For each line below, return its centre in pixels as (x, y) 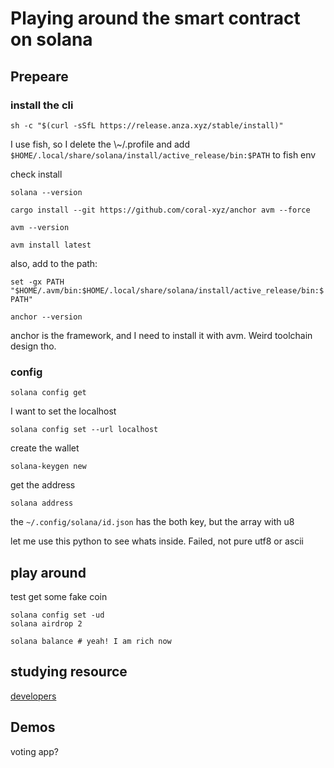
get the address (43, 485)
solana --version (46, 192)
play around (48, 572)
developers (33, 696)
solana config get (48, 393)
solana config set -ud (57, 615)
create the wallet (45, 448)
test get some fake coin (59, 596)
